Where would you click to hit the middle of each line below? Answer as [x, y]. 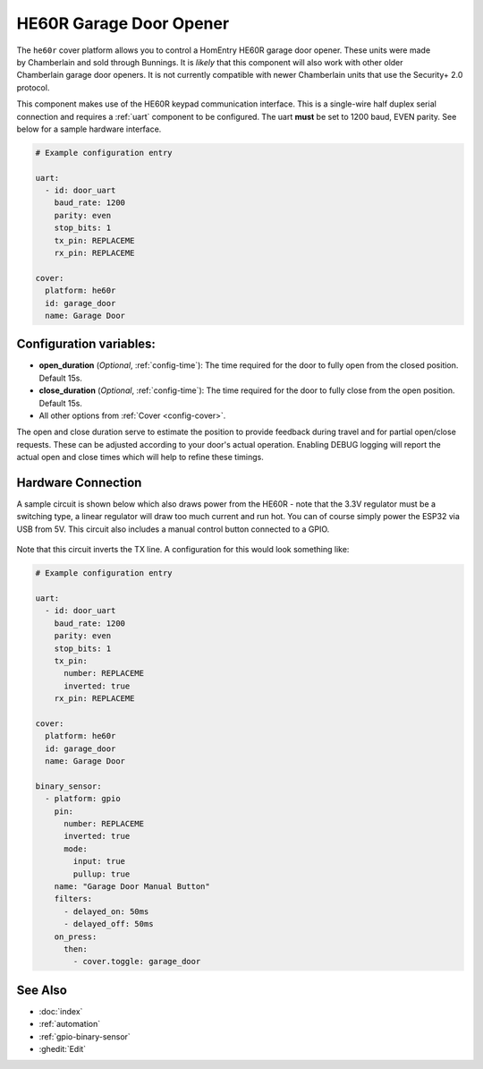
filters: [73, 899]
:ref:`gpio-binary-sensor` [85, 1036]
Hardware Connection [79, 483]
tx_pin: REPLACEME [94, 240]
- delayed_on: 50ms [106, 911]
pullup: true [102, 874]
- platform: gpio [83, 799]
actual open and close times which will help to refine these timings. [140, 458]
